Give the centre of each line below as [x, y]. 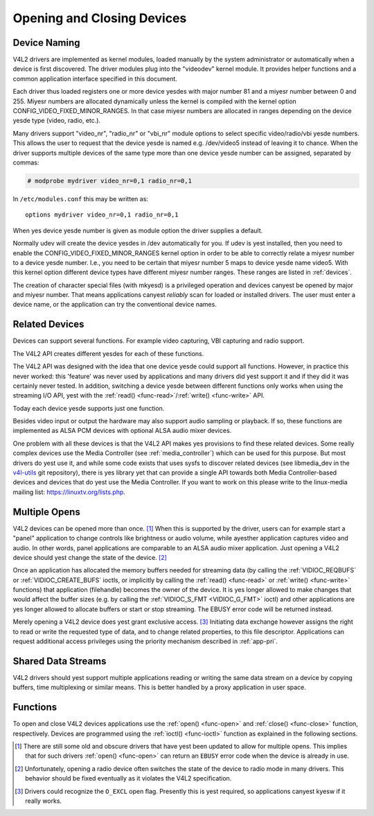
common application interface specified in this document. [95, 78]
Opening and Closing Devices [100, 18]
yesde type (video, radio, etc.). [56, 121]
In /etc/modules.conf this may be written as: [81, 198]
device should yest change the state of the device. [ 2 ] [90, 557]
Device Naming [46, 43]
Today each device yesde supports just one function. [89, 408]
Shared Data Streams [60, 661]
